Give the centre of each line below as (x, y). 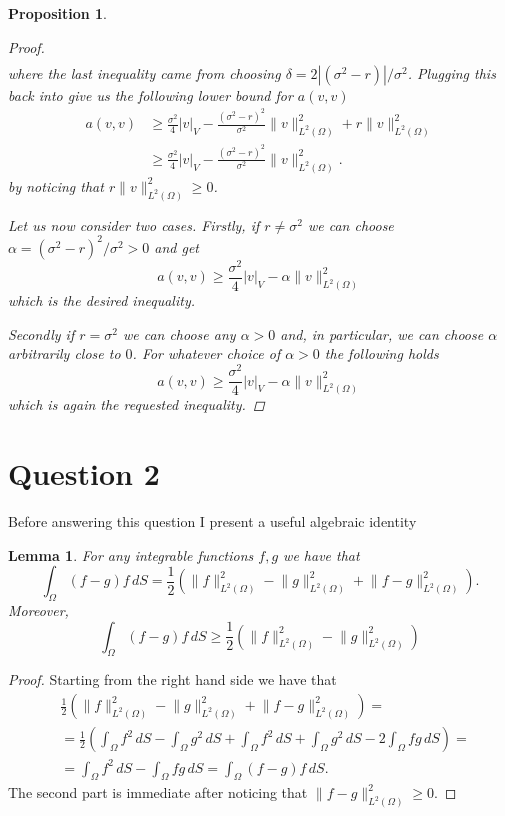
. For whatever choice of (206, 353)
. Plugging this (451, 72)
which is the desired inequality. (101, 300)
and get (176, 246)
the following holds (381, 353)
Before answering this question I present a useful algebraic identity (212, 521)
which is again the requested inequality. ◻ (136, 404)
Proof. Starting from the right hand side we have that (172, 679)
